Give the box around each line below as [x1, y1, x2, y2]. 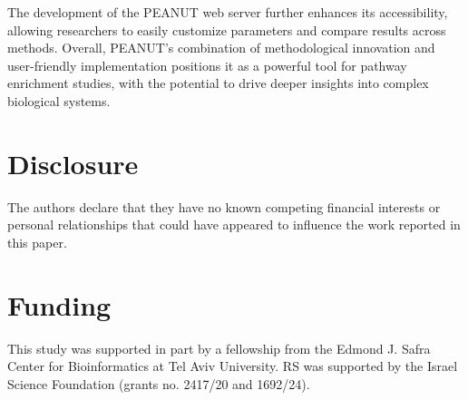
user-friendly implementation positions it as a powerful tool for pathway [7, 55, 407, 74]
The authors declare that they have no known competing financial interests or [7, 197, 441, 216]
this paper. [7, 232, 67, 251]
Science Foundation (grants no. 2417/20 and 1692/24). [7, 374, 310, 393]
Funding [7, 286, 112, 323]
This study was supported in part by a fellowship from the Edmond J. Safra [7, 338, 431, 357]
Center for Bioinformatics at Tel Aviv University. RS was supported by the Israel [7, 356, 458, 376]
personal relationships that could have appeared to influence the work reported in [7, 215, 461, 234]
